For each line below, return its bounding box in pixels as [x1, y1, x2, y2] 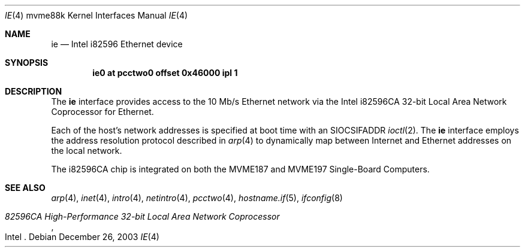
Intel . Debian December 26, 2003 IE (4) [5, 232, 159, 242]
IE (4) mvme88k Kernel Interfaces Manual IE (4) [5, 10, 188, 20]
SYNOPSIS [5, 57, 49, 68]
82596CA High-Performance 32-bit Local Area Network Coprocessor [5, 211, 280, 221]
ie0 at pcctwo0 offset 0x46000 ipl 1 [92, 68, 238, 78]
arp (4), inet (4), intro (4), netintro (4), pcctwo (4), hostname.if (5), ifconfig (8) [51, 193, 343, 203]
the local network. [51, 145, 122, 156]
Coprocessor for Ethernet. [51, 107, 154, 117]
